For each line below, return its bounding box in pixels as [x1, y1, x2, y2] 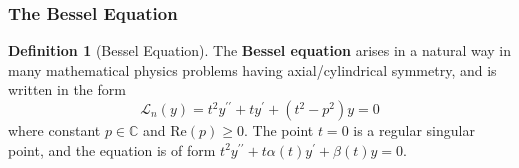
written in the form [8, 79, 126, 100]
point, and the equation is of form [8, 139, 216, 160]
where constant [8, 120, 101, 140]
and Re [143, 120, 187, 140]
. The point [244, 120, 314, 140]
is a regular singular [353, 120, 475, 140]
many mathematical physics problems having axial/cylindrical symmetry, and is [8, 59, 497, 80]
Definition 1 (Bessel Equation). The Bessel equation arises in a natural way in [8, 40, 512, 61]
